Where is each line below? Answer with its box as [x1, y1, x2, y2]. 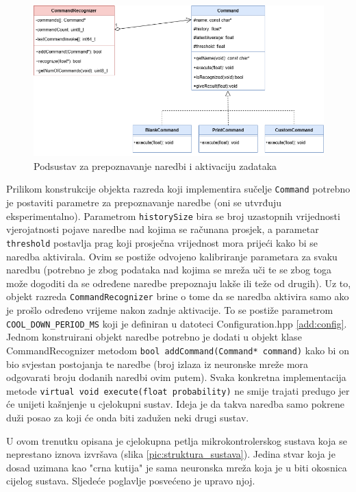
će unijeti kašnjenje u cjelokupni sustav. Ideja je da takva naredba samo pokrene [6, 397, 344, 411]
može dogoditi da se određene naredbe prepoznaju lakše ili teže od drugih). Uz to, [6, 275, 351, 290]
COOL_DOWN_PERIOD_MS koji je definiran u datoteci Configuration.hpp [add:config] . [6, 316, 347, 330]
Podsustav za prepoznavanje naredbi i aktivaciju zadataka [34, 158, 277, 173]
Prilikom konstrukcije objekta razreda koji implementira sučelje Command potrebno [6, 182, 351, 196]
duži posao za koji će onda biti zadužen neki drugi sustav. [6, 410, 249, 425]
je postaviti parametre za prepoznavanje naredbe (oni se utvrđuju [6, 195, 282, 210]
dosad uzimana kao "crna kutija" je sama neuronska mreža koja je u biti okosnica [6, 460, 347, 474]
